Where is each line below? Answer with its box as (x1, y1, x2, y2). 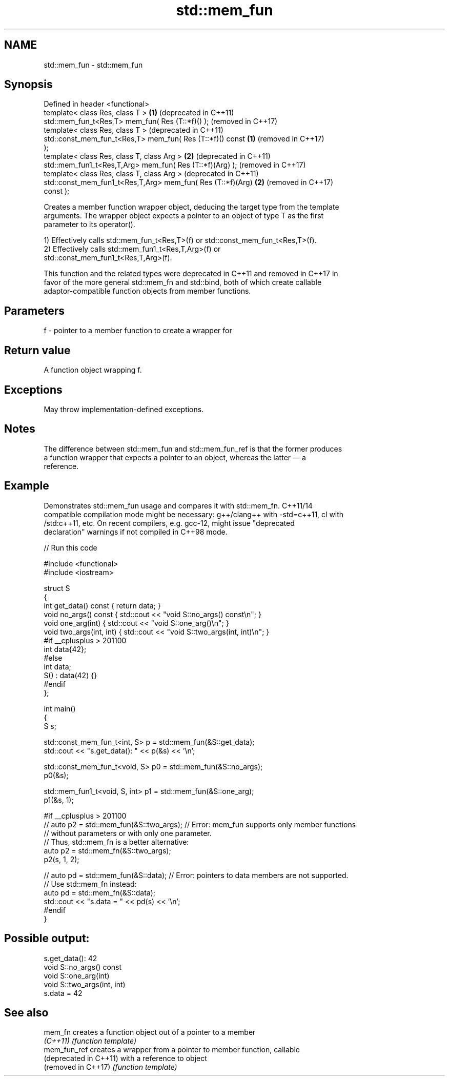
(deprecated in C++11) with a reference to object (44, 1054, 207, 1063)
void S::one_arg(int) (44, 971, 110, 980)
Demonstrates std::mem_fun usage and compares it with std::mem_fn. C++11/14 (44, 501, 313, 510)
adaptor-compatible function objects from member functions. (44, 287, 251, 296)
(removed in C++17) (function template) (44, 1063, 177, 1072)
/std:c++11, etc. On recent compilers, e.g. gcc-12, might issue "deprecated (44, 518, 295, 527)
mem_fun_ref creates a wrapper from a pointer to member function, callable (44, 1045, 300, 1054)
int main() (44, 704, 76, 713)
